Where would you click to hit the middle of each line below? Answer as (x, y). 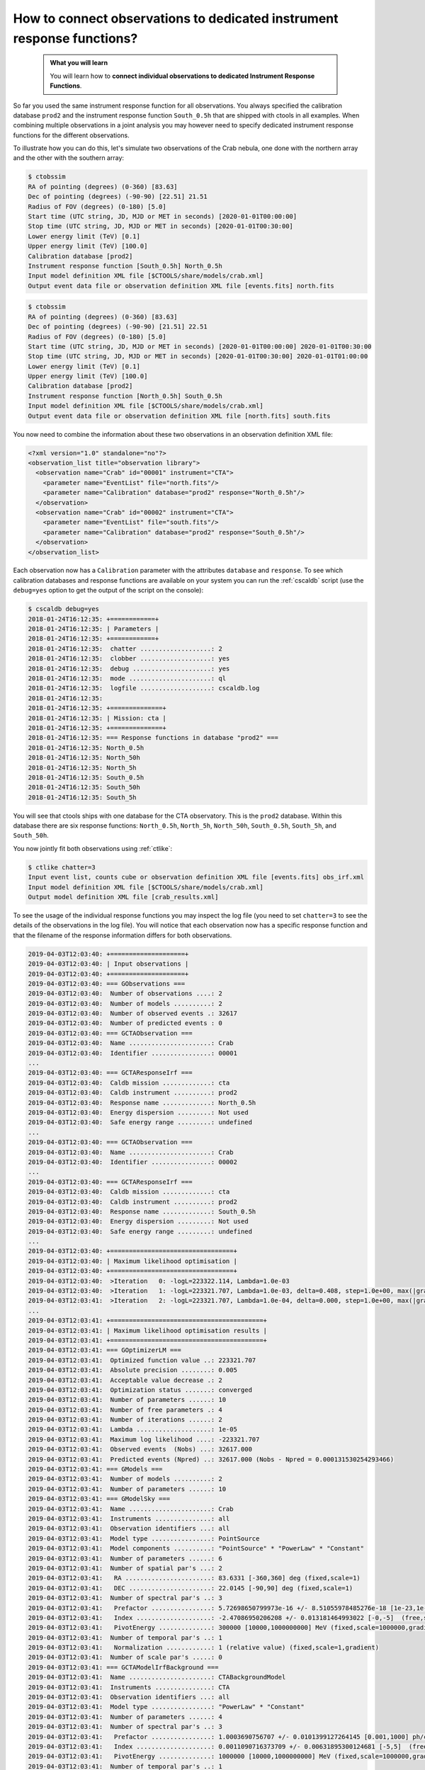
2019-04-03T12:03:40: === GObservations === (107, 983)
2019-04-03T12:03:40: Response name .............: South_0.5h (142, 1211)
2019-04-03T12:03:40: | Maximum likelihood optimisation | (132, 1261)
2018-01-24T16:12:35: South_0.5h (86, 777)
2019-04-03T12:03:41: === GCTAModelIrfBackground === (123, 1667)
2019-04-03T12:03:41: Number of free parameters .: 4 (125, 1410)
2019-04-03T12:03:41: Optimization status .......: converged (140, 1390)
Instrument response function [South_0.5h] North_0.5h (125, 266)
